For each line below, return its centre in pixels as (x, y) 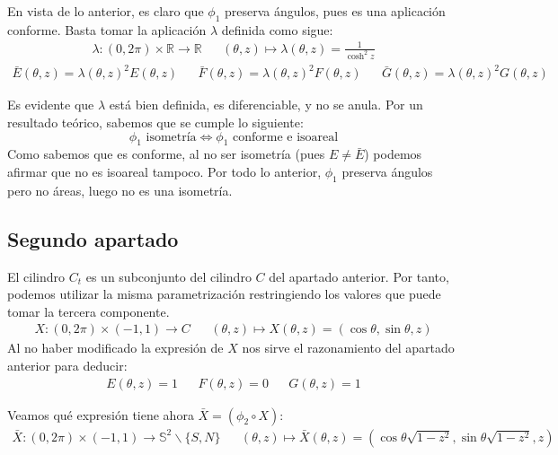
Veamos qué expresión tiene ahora (101, 414)
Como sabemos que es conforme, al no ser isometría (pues (166, 154)
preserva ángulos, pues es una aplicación (335, 11)
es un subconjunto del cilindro (168, 276)
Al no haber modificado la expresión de (115, 348)
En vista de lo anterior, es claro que (106, 11)
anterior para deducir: (67, 365)
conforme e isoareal (286, 137)
